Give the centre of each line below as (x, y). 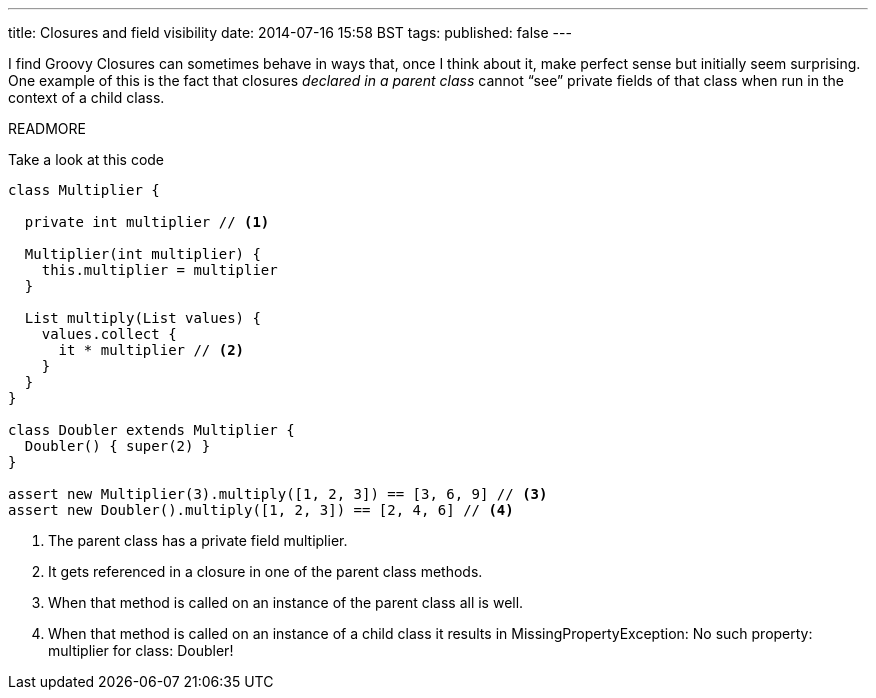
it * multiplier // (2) (151, 350)
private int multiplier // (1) (147, 222)
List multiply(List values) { (142, 318)
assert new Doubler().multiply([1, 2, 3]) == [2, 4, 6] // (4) (261, 510)
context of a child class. (86, 97)
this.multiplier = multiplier (159, 270)
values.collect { (109, 334)
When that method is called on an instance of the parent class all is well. (286, 602)
